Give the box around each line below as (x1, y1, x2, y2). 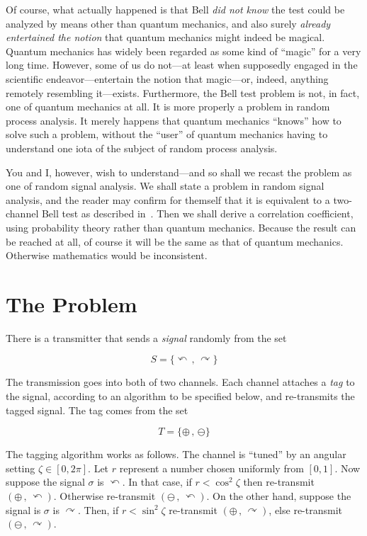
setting (6, 460, 35, 475)
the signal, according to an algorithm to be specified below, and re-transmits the (6, 389, 355, 403)
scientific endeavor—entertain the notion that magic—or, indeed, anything (6, 71, 329, 86)
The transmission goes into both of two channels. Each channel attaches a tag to (6, 375, 355, 389)
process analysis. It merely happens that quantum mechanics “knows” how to (6, 113, 341, 127)
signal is (6, 502, 41, 517)
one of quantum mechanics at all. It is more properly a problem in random (6, 99, 330, 114)
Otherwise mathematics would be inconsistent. (6, 248, 208, 263)
